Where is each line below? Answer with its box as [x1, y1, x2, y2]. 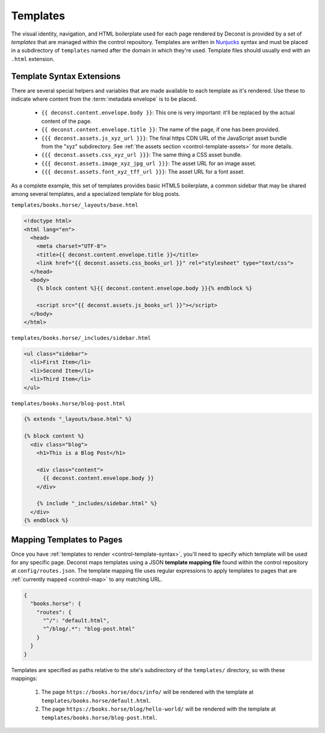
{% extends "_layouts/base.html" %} [23, 416, 132, 423]
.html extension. [11, 55, 55, 63]
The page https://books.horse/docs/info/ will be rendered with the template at [41, 688, 254, 696]
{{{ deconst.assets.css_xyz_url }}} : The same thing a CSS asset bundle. [41, 151, 243, 159]
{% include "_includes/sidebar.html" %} [36, 500, 158, 507]
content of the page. [41, 118, 92, 125]
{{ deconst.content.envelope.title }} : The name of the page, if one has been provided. [41, 126, 280, 133]
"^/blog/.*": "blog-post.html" [43, 626, 135, 632]
